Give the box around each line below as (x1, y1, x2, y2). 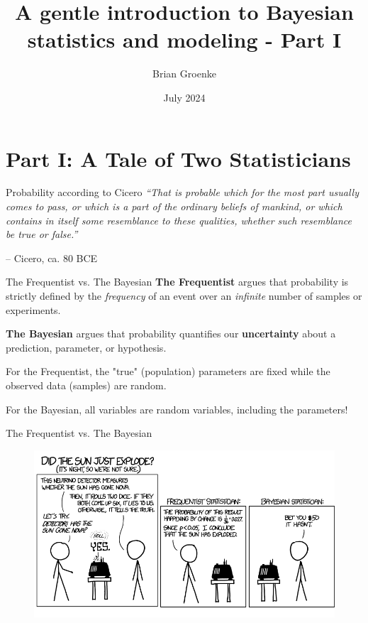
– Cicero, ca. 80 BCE (6, 250, 98, 265)
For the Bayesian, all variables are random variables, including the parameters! (6, 401, 348, 416)
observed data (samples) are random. (6, 377, 167, 392)
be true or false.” (6, 227, 78, 242)
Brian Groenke (152, 66, 216, 81)
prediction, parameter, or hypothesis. (6, 340, 167, 354)
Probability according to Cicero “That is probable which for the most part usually (6, 185, 359, 200)
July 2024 (163, 90, 206, 104)
